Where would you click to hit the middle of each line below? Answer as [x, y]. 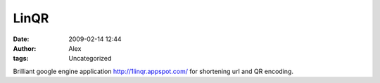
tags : [21, 59]
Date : [21, 39]
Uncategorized [90, 59]
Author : [25, 48]
